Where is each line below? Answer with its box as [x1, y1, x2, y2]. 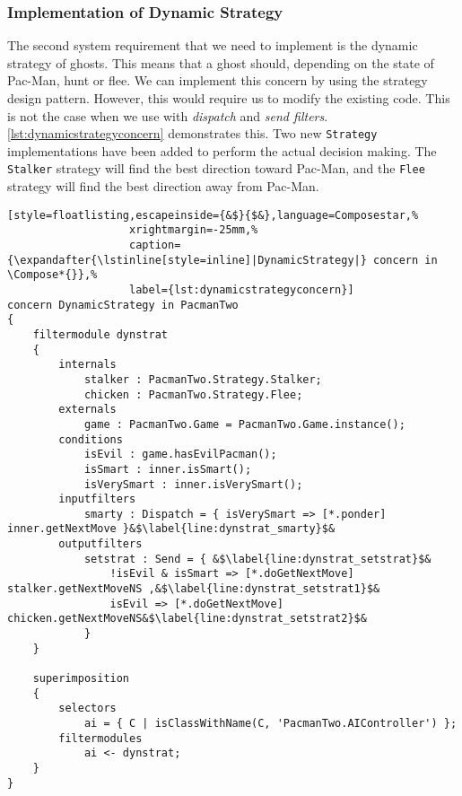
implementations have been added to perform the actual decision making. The [7, 141, 437, 160]
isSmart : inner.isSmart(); [83, 462, 252, 476]
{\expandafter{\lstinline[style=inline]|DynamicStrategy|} [7, 253, 367, 267]
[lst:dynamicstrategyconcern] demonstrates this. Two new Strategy [7, 124, 378, 143]
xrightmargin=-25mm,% [129, 223, 258, 237]
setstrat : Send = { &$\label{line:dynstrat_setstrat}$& [83, 552, 431, 565]
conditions [58, 433, 123, 446]
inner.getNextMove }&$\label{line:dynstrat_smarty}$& [7, 522, 336, 536]
